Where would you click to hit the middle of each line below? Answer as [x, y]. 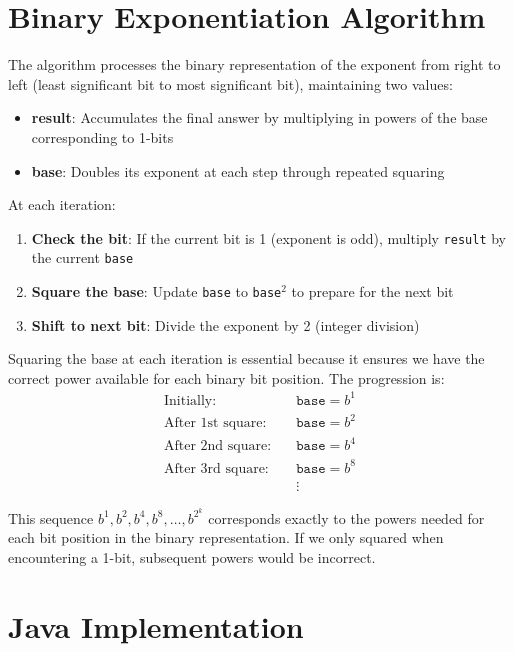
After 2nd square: [217, 446]
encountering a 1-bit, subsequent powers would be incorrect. [192, 556]
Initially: [190, 400]
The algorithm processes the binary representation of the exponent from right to [254, 64]
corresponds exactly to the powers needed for [346, 517]
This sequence [51, 517]
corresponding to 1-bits [102, 136]
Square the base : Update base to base [156, 291]
